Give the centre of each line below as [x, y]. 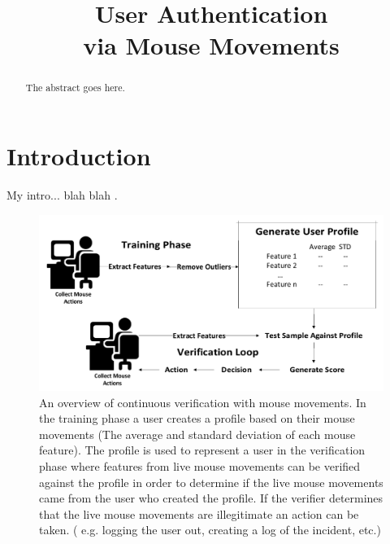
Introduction [79, 156]
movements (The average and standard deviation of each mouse [197, 434]
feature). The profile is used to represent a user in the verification [202, 450]
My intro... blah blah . [62, 194]
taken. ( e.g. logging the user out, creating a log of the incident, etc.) [210, 530]
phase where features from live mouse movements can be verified [200, 466]
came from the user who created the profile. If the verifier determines [211, 498]
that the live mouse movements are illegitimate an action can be [199, 513]
